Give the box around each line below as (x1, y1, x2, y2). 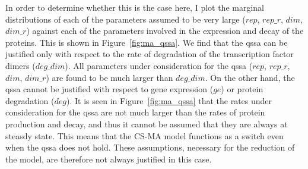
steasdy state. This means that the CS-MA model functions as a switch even (5, 129, 284, 142)
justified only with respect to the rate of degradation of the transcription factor (5, 48, 294, 60)
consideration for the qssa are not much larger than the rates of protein (5, 106, 265, 118)
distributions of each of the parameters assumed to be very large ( (5, 12, 246, 25)
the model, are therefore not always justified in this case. (5, 152, 212, 165)
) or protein (221, 83, 263, 95)
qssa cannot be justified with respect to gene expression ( (5, 83, 214, 95)
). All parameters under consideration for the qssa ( (65, 59, 253, 71)
